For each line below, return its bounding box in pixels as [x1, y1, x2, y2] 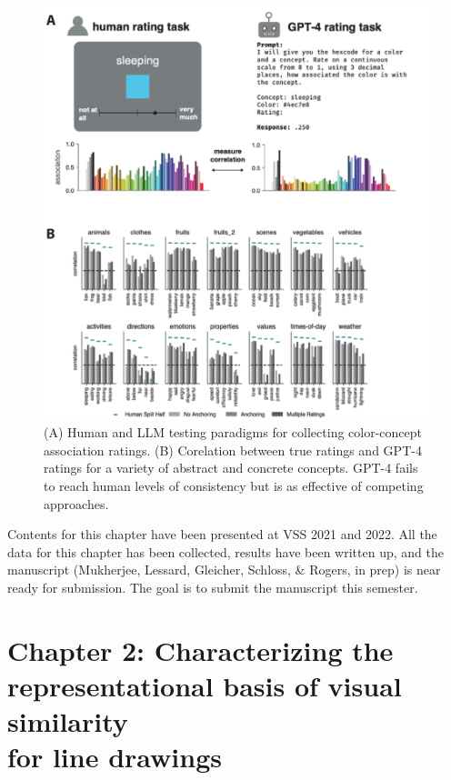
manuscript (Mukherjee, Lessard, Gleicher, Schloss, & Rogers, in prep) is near [7, 560, 441, 579]
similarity [7, 703, 128, 740]
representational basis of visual [7, 666, 402, 704]
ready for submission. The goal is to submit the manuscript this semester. [7, 578, 418, 597]
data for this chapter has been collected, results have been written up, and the [7, 542, 444, 561]
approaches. [44, 494, 109, 513]
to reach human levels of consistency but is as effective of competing [44, 476, 424, 495]
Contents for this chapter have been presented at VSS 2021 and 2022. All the [7, 525, 437, 544]
